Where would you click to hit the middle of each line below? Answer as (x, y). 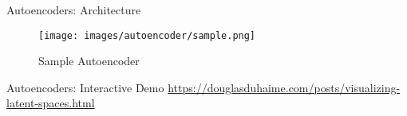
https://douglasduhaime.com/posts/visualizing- (284, 87)
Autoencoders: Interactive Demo (85, 87)
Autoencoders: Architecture (74, 10)
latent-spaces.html (51, 103)
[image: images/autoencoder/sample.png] (147, 35)
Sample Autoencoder (89, 61)
